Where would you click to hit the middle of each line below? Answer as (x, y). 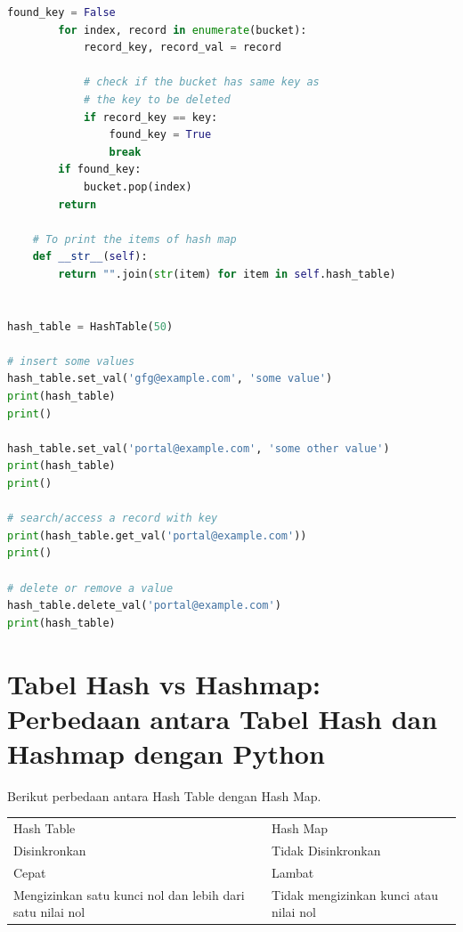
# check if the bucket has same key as (201, 82)
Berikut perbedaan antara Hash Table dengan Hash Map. (164, 795)
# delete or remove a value (90, 588)
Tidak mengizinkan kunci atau (355, 894)
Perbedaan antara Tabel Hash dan (223, 718)
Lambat (293, 872)
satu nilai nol (49, 912)
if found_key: (100, 170)
